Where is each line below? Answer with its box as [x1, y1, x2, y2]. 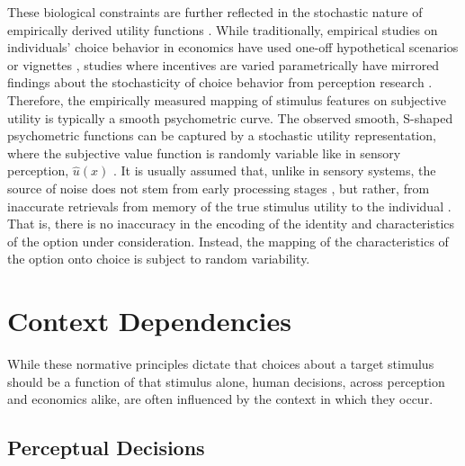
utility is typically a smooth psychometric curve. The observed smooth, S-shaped [7, 108, 453, 127]
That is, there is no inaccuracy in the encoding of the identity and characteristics [7, 214, 455, 233]
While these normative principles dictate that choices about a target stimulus [7, 354, 434, 373]
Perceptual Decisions [7, 434, 205, 462]
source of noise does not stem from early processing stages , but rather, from [7, 178, 430, 197]
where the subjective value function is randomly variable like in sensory [7, 143, 401, 162]
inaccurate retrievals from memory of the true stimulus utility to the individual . [7, 196, 452, 215]
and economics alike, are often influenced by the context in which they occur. [7, 390, 434, 408]
